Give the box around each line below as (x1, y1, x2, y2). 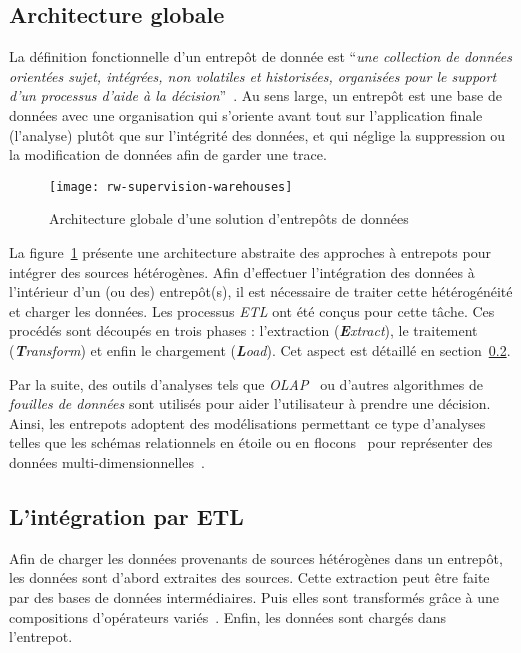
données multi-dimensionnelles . (9, 451, 205, 472)
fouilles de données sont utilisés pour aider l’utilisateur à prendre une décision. (9, 393, 491, 414)
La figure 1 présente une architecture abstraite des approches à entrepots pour (9, 242, 491, 263)
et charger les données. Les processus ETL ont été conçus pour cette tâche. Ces (9, 300, 495, 321)
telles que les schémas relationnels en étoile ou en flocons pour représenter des (9, 432, 493, 453)
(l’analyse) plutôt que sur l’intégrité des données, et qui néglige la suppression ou (9, 124, 506, 145)
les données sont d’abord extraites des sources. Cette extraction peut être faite (9, 567, 490, 588)
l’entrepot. (9, 626, 73, 647)
